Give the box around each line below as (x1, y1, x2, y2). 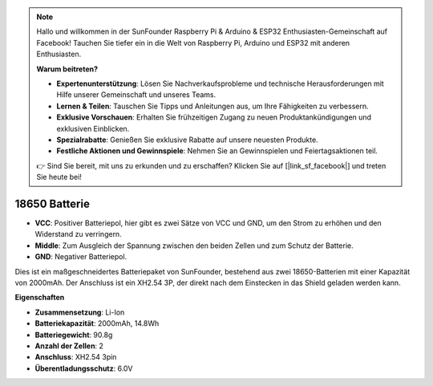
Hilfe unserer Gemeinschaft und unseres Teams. (56, 90, 216, 100)
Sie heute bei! (36, 173, 82, 182)
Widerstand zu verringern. (34, 230, 122, 239)
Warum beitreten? (36, 64, 99, 74)
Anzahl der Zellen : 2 (34, 341, 104, 351)
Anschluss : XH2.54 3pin (34, 352, 117, 362)
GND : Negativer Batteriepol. (34, 252, 127, 262)
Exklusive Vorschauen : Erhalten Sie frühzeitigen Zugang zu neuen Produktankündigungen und (56, 112, 372, 122)
